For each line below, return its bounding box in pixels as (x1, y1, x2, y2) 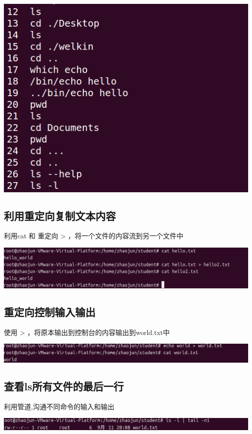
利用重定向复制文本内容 (4, 208, 116, 223)
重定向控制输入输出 (4, 304, 95, 319)
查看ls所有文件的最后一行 (4, 379, 124, 394)
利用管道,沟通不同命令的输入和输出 (4, 401, 114, 411)
